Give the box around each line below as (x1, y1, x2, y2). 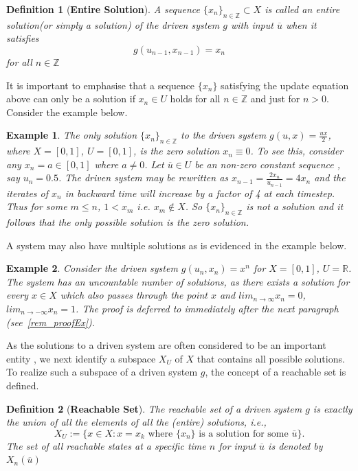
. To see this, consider (250, 143, 344, 158)
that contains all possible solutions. (197, 351, 345, 365)
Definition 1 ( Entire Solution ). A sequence (6, 2, 200, 16)
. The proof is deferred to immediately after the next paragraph (76, 301, 339, 315)
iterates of (6, 185, 49, 200)
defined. (6, 378, 39, 392)
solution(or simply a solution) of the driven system (6, 17, 220, 32)
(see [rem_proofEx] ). (6, 314, 96, 329)
